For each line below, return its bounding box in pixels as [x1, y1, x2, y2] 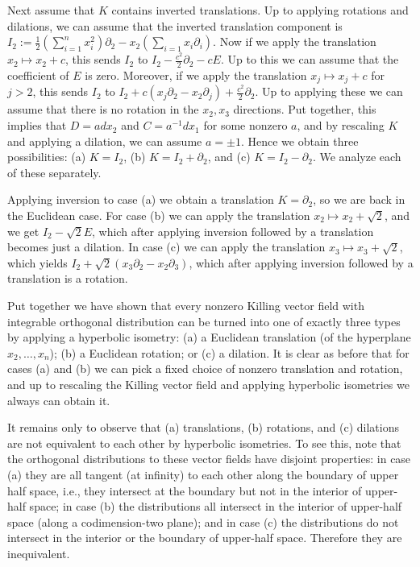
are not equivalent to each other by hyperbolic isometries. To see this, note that [7, 434, 401, 451]
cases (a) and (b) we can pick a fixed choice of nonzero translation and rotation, [7, 360, 403, 377]
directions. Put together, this [233, 101, 376, 118]
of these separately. [7, 163, 102, 180]
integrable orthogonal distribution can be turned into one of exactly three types [7, 312, 401, 329]
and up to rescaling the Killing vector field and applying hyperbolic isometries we [7, 375, 410, 392]
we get [7, 222, 40, 239]
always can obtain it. [7, 391, 110, 408]
